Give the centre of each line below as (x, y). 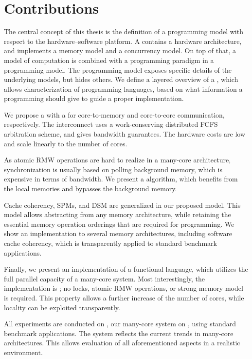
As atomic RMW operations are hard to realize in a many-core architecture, (117, 160)
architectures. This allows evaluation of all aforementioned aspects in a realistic (122, 343)
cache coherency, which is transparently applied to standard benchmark (110, 243)
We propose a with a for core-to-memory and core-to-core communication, (114, 114)
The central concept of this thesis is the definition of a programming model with (124, 31)
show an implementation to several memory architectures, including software (118, 233)
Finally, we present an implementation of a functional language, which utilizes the (126, 269)
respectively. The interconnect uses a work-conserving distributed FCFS (111, 124)
